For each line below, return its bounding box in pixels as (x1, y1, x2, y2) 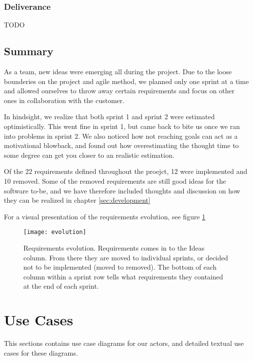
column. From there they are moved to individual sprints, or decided (23, 252, 228, 262)
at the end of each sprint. (23, 281, 99, 291)
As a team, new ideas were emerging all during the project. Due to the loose (4, 66, 232, 77)
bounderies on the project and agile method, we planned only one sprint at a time (4, 76, 249, 86)
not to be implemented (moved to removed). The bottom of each (23, 262, 217, 272)
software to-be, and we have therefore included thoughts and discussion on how (4, 185, 240, 195)
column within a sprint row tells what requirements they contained (23, 271, 223, 281)
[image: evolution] (23, 229, 86, 236)
